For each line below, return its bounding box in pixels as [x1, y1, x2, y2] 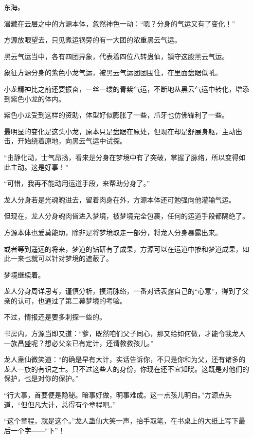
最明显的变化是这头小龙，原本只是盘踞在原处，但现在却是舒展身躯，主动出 [4, 126, 242, 136]
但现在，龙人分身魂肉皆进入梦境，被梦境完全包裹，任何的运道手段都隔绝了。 [4, 211, 249, 221]
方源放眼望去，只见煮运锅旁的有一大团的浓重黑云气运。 [4, 35, 181, 45]
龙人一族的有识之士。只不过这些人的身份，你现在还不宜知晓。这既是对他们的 [4, 363, 249, 374]
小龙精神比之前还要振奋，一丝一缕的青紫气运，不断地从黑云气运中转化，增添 [4, 83, 249, 94]
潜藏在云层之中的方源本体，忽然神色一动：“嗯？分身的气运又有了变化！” [4, 18, 235, 28]
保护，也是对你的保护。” [4, 373, 79, 383]
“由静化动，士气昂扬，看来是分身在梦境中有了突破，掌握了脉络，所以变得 [4, 152, 239, 162]
